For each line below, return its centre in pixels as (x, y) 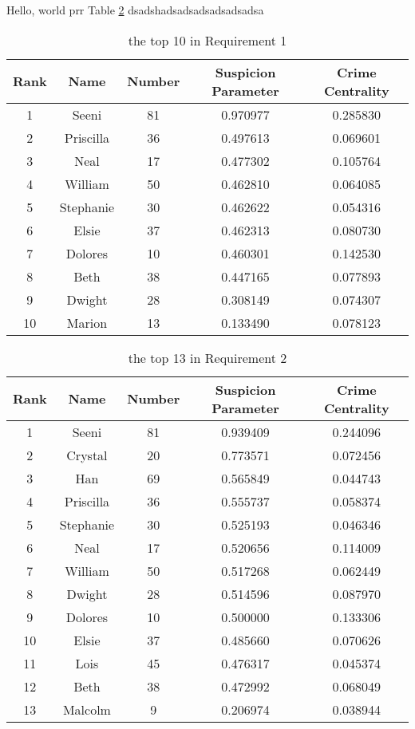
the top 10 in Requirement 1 (207, 40)
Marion (87, 322)
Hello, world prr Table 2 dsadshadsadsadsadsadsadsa (135, 10)
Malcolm (87, 709)
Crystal (87, 455)
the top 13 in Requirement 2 (207, 357)
